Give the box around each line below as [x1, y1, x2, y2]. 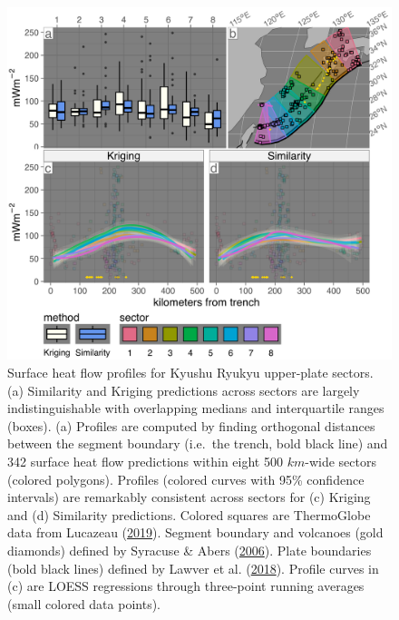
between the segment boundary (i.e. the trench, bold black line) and [7, 434, 388, 453]
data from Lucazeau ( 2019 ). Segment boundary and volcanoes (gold [7, 523, 384, 542]
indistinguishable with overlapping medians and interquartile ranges [7, 399, 384, 418]
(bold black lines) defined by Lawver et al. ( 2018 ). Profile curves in [7, 558, 379, 577]
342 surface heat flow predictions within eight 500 [7, 451, 283, 470]
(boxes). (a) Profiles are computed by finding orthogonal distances [7, 416, 375, 435]
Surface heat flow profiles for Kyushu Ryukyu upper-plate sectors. [7, 362, 374, 381]
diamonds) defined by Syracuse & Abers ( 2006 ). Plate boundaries [7, 540, 372, 559]
